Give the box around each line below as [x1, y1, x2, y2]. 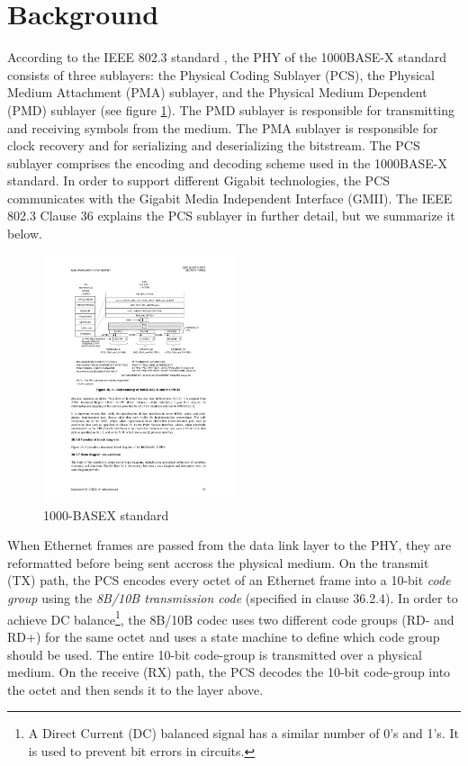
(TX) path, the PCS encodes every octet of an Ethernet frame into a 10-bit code [7, 571, 451, 590]
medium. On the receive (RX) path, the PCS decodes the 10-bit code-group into [7, 662, 451, 681]
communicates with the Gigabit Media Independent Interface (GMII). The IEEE [7, 188, 453, 207]
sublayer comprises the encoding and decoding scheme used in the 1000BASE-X [7, 153, 447, 172]
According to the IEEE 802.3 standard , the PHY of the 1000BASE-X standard [7, 48, 446, 67]
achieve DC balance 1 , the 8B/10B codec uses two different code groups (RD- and [7, 607, 454, 628]
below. [7, 224, 42, 243]
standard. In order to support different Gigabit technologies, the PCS [7, 171, 391, 190]
